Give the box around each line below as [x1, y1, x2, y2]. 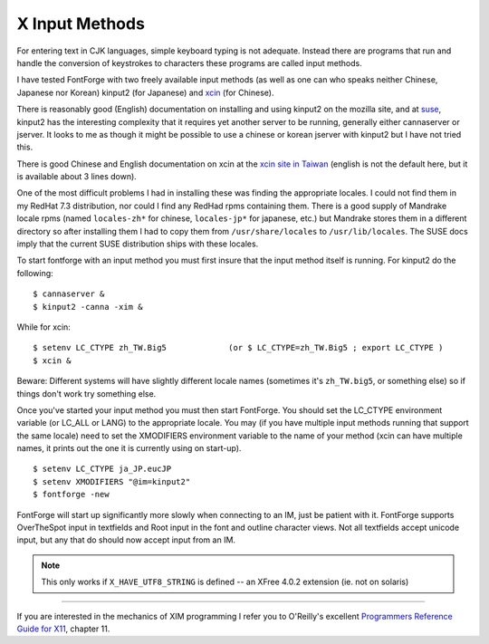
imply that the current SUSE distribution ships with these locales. [16, 238, 259, 249]
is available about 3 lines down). [16, 171, 138, 182]
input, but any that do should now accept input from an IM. [16, 534, 235, 545]
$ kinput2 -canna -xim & [33, 302, 143, 312]
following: [16, 267, 53, 278]
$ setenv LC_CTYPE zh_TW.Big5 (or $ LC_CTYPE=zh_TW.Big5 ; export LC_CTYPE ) [33, 342, 444, 353]
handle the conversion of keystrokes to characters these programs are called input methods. [16, 57, 362, 68]
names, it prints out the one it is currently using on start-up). [16, 443, 242, 454]
